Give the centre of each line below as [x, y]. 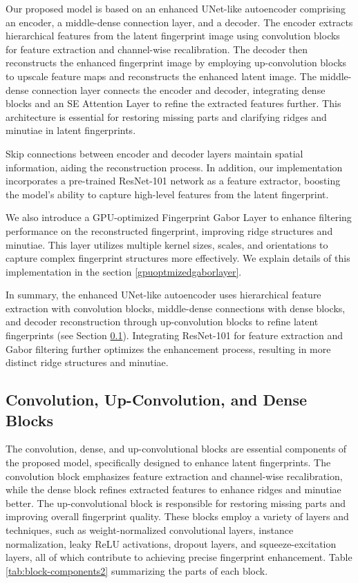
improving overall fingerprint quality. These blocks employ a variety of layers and [177, 516]
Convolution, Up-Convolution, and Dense [157, 400]
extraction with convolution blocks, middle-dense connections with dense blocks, [176, 308]
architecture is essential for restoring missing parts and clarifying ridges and [166, 116]
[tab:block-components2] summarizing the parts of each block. [137, 570]
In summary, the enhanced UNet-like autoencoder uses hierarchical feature [163, 295]
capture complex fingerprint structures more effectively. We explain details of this [178, 258]
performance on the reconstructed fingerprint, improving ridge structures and [169, 230]
